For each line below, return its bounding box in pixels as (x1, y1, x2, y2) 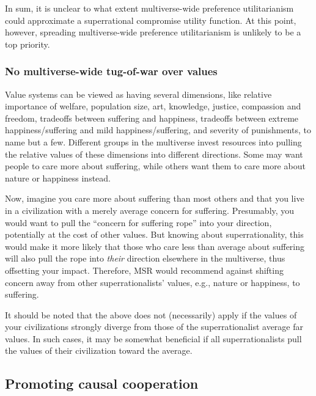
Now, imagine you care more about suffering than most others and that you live (5, 192, 304, 205)
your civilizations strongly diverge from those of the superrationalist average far (5, 320, 303, 333)
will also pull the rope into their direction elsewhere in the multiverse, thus (5, 252, 285, 265)
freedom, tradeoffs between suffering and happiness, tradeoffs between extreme (5, 111, 299, 124)
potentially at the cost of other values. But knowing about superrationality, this (5, 228, 304, 241)
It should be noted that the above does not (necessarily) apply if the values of (5, 308, 297, 321)
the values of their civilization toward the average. (5, 344, 193, 357)
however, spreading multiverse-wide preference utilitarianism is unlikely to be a (5, 26, 301, 38)
